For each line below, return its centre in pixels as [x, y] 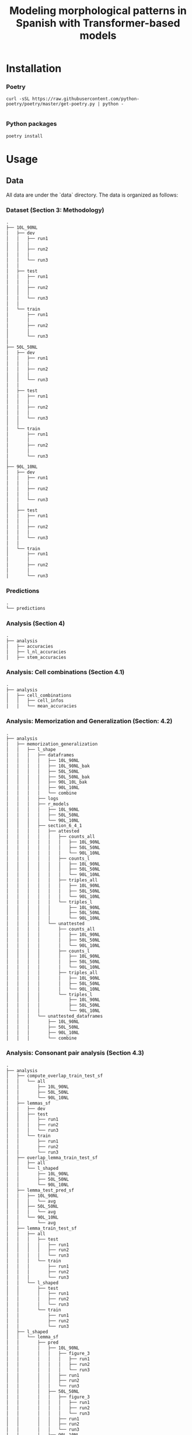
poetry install [25, 136]
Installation [34, 69]
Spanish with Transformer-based [98, 23]
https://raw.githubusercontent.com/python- [86, 99]
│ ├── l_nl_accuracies [36, 652]
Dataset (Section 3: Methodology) [55, 210]
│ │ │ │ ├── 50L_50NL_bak [48, 777]
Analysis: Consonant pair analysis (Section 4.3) [75, 1053]
